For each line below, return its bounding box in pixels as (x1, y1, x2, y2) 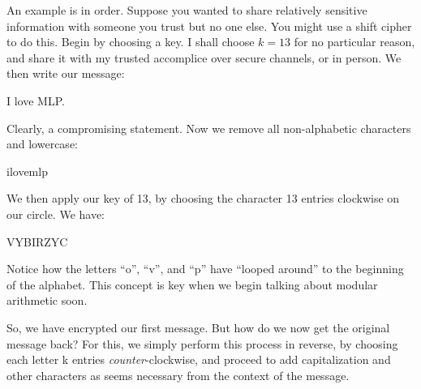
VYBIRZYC (6, 233, 68, 250)
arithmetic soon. (6, 292, 88, 309)
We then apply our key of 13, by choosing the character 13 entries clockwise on (6, 190, 400, 207)
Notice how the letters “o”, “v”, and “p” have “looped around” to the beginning (6, 260, 404, 277)
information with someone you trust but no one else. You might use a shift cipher (6, 17, 412, 34)
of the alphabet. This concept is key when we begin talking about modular (6, 276, 378, 293)
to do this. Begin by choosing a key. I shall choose (6, 33, 255, 50)
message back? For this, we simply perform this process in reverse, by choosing (6, 335, 398, 352)
